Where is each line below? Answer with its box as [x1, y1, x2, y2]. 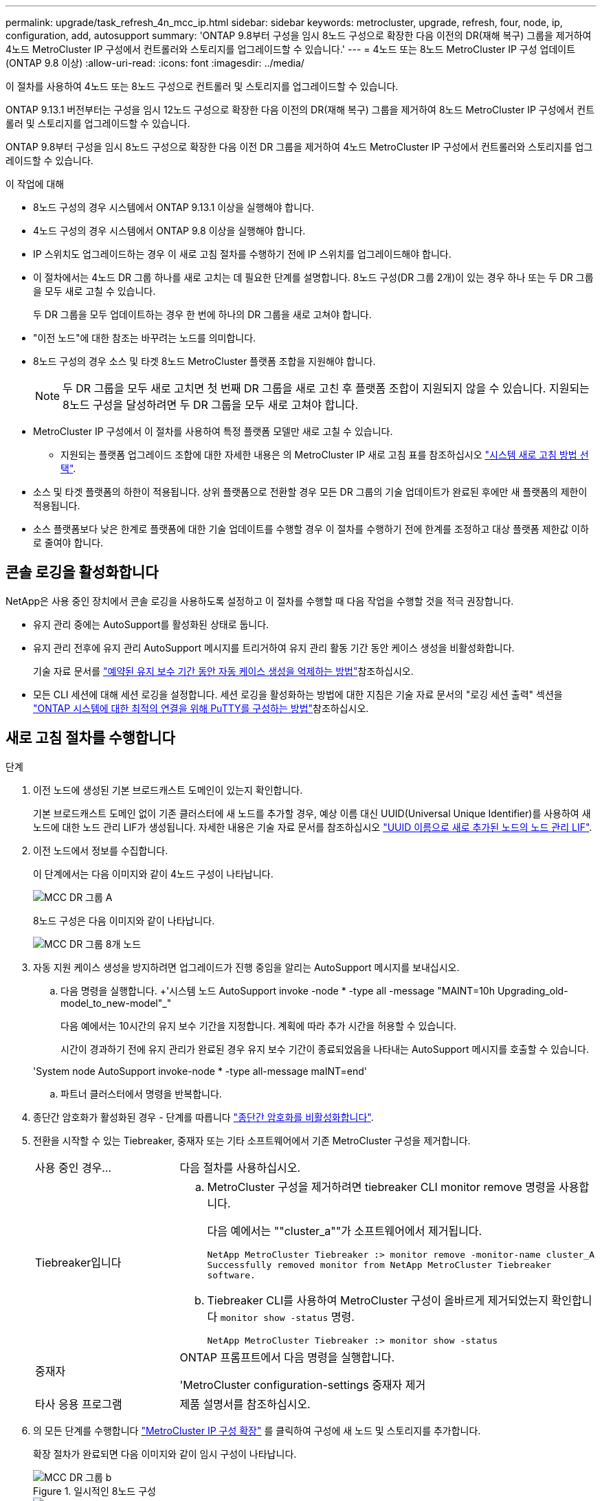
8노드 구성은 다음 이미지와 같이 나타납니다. [33, 914, 215, 926]
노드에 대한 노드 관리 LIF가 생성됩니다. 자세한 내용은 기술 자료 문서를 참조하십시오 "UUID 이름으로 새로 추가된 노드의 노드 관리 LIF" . [33, 821, 592, 833]
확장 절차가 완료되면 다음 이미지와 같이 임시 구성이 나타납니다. [33, 1447, 297, 1460]
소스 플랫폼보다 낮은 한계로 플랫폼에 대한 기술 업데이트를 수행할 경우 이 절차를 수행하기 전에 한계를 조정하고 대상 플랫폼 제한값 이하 [33, 523, 589, 535]
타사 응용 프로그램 [35, 1397, 122, 1411]
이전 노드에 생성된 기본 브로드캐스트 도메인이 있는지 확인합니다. [33, 783, 303, 796]
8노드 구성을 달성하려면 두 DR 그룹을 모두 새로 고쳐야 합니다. [63, 398, 359, 412]
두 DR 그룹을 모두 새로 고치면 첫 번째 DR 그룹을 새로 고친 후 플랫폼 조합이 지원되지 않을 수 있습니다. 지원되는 [63, 381, 590, 395]
